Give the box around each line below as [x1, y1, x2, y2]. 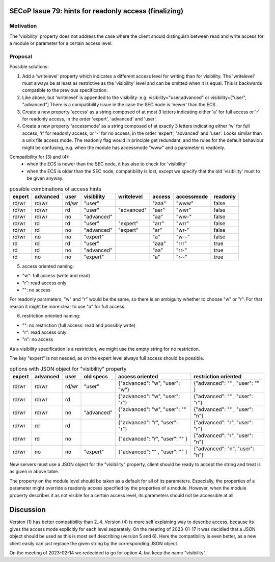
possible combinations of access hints [9, 185, 101, 192]
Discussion [9, 505, 46, 514]
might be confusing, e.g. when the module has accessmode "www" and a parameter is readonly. [22, 144, 226, 151]
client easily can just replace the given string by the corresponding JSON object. [9, 540, 179, 546]
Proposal [9, 53, 33, 60]
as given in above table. [9, 469, 60, 475]
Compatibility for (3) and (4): [9, 154, 70, 160]
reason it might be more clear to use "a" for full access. [9, 303, 126, 309]
